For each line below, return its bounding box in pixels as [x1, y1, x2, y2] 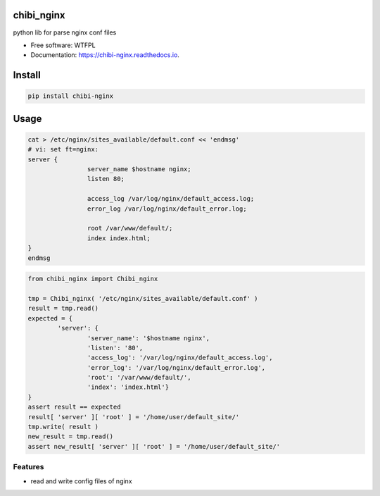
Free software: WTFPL [30, 41, 96, 49]
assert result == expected [27, 403, 121, 411]
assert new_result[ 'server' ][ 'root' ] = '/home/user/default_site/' [27, 442, 281, 450]
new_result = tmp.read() [27, 433, 114, 440]
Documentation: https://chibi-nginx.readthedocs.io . [30, 51, 179, 59]
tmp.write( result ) [27, 423, 99, 431]
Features [13, 462, 44, 472]
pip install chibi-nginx [27, 92, 114, 100]
